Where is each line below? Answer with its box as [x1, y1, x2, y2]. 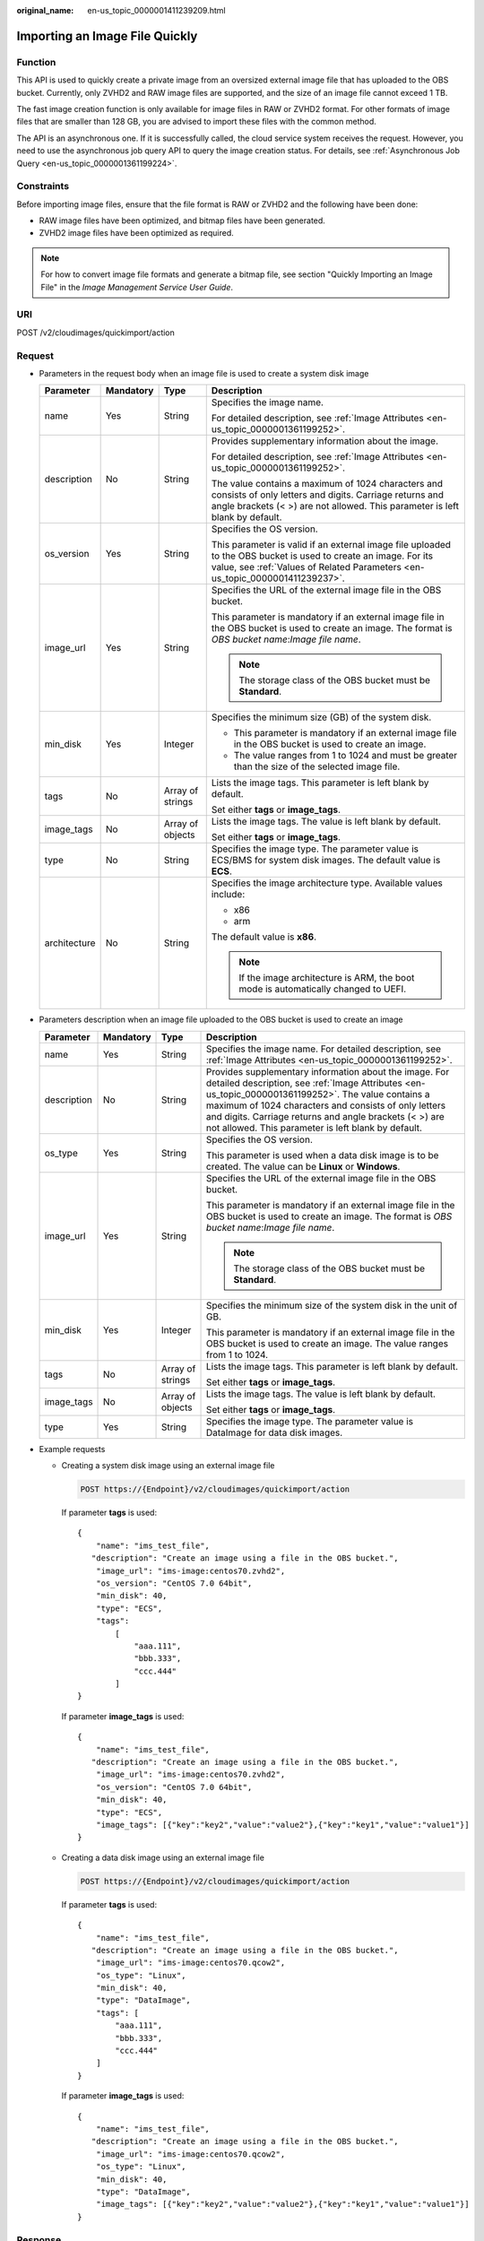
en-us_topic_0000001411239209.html [87, 5, 226, 15]
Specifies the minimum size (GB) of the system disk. [211, 711, 432, 723]
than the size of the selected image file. [233, 760, 401, 773]
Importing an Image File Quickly [16, 28, 198, 44]
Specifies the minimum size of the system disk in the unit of [205, 1299, 458, 1311]
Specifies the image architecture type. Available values [211, 877, 443, 889]
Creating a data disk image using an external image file [61, 1852, 264, 1863]
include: [211, 888, 246, 901]
